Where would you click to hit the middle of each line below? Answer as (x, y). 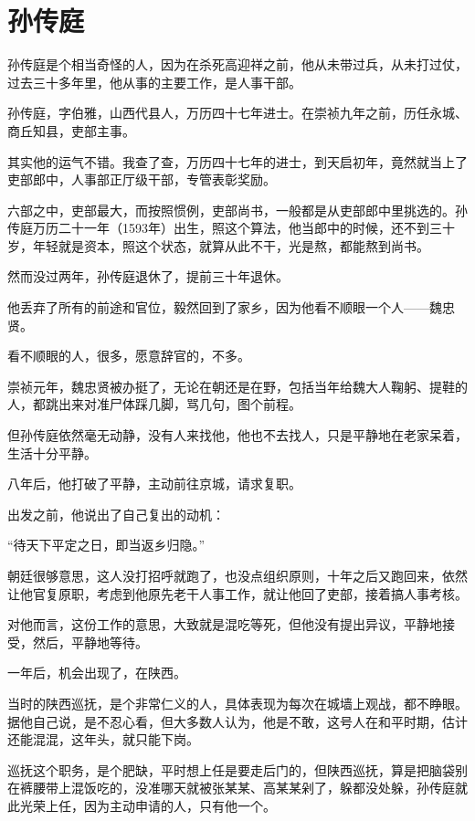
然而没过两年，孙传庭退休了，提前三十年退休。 (148, 276)
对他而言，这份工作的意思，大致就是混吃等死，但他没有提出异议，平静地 (225, 624)
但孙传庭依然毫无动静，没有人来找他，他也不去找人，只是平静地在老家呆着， (237, 435)
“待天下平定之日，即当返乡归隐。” (106, 545)
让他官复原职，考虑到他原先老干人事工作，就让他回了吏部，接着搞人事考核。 (237, 593)
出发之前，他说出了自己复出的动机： (116, 514)
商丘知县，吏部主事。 (71, 130)
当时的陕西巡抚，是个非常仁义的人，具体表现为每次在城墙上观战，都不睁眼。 (237, 703)
